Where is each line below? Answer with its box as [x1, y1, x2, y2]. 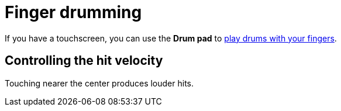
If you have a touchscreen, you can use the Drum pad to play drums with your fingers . [5, 33, 337, 43]
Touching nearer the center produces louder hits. [5, 78, 194, 88]
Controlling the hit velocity [5, 53, 163, 68]
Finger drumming [5, 2, 142, 22]
